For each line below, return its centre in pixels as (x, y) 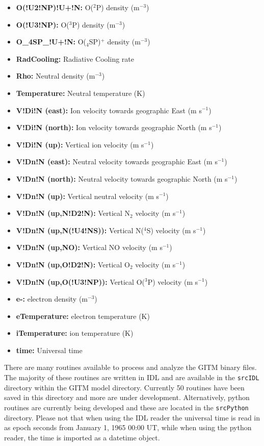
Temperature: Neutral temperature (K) (81, 93)
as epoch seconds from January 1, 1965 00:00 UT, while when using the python (128, 427)
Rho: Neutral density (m (56, 76)
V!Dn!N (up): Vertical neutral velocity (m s (87, 196)
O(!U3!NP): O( (43, 24)
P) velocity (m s (173, 281)
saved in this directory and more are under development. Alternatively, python (127, 397)
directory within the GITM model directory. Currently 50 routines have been (124, 387)
